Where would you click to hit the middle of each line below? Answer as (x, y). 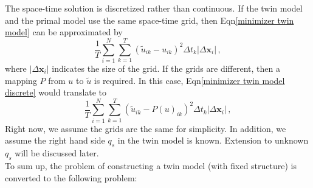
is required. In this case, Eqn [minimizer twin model (189, 80)
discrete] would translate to (56, 92)
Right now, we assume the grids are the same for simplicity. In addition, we (146, 128)
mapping (21, 80)
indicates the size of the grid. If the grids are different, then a (166, 68)
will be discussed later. (57, 153)
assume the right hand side (55, 140)
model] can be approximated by (64, 32)
